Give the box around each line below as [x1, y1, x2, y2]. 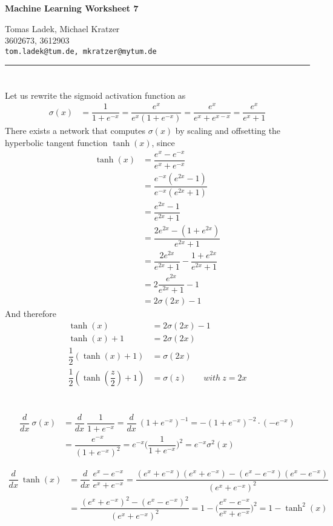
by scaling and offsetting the [175, 124, 281, 137]
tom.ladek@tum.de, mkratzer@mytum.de [5, 47, 157, 56]
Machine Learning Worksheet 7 [5, 2, 139, 14]
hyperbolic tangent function [5, 136, 108, 148]
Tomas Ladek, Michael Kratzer [5, 22, 120, 35]
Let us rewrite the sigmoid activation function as [5, 88, 186, 101]
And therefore [5, 307, 56, 320]
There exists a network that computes [5, 124, 146, 137]
